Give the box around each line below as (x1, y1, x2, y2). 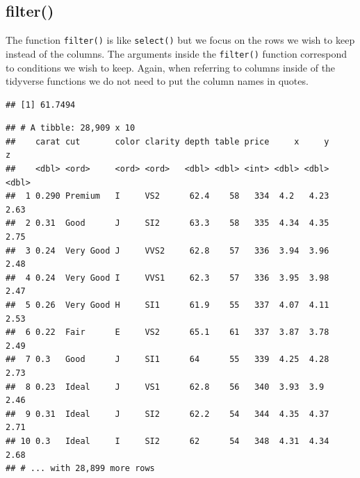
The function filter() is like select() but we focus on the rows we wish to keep (6, 33, 355, 47)
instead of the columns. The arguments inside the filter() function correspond (6, 46, 347, 60)
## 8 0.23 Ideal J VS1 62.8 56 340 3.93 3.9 (6, 381, 325, 392)
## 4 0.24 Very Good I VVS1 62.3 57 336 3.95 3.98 (6, 272, 329, 283)
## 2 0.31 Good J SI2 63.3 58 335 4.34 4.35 (6, 218, 329, 229)
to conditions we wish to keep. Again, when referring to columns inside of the (6, 60, 336, 74)
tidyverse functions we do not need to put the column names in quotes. (6, 74, 309, 88)
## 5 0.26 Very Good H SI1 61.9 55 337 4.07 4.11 (6, 300, 329, 311)
